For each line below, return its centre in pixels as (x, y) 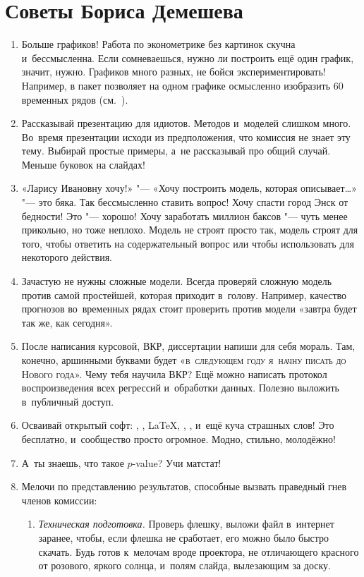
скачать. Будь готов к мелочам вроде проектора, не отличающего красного (199, 551)
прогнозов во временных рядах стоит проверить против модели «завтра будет (189, 309)
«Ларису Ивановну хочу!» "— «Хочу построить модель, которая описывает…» (189, 188)
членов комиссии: (59, 500)
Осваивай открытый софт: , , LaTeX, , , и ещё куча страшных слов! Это (178, 425)
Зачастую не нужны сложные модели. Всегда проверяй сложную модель (177, 281)
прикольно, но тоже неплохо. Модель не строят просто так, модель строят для (190, 230)
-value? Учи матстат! (177, 462)
